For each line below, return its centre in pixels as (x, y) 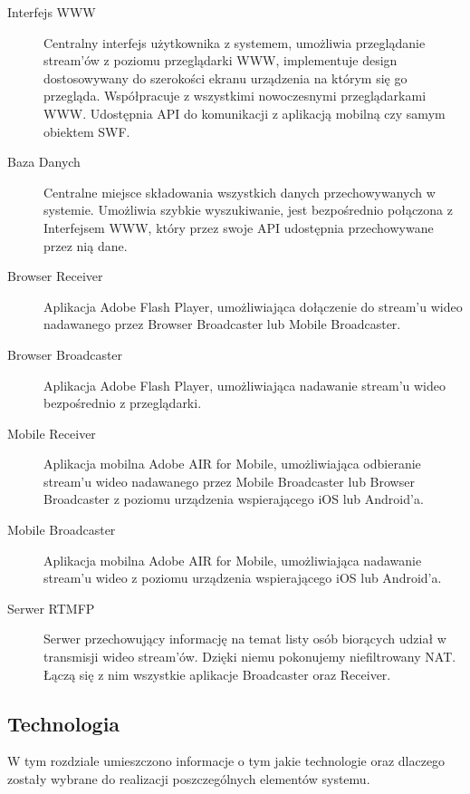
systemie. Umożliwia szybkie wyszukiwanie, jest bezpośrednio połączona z (248, 210)
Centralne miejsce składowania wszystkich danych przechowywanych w (240, 192)
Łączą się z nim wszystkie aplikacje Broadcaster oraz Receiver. (217, 674)
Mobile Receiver (52, 433)
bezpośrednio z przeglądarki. (123, 403)
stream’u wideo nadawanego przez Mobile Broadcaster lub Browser (229, 481)
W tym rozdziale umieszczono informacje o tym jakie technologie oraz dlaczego (226, 761)
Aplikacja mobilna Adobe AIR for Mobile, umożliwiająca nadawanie (233, 560)
